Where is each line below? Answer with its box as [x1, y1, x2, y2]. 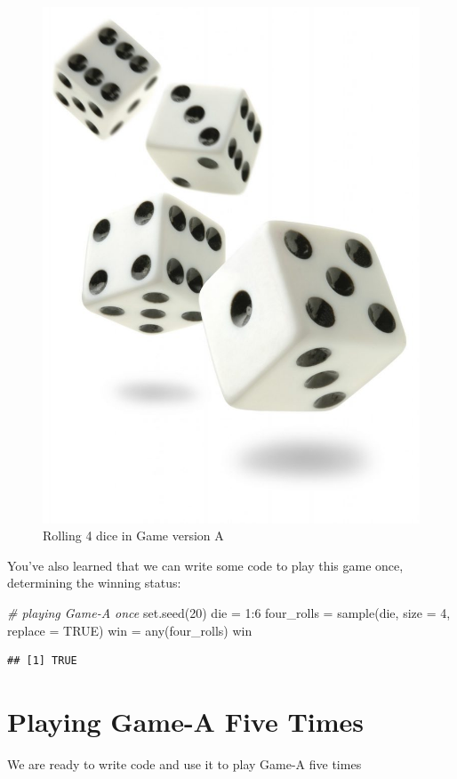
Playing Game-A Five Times [7, 703, 365, 740]
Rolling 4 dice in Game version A [43, 526, 224, 545]
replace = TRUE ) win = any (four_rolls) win [7, 621, 253, 639]
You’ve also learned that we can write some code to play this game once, [7, 556, 404, 574]
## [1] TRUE [7, 654, 77, 668]
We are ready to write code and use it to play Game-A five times [7, 754, 362, 773]
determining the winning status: [7, 573, 181, 592]
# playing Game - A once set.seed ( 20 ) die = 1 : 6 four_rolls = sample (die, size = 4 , [7, 604, 451, 622]
